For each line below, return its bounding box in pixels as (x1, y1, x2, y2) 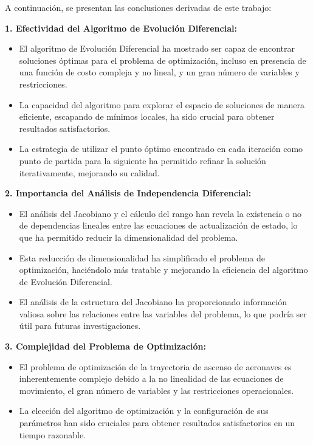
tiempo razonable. (19, 428, 86, 441)
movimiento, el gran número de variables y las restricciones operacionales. (19, 384, 294, 396)
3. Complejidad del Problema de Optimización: (5, 340, 206, 353)
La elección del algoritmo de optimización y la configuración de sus (19, 404, 269, 417)
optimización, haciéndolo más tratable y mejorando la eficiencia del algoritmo (19, 263, 308, 276)
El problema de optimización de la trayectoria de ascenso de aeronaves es (19, 360, 292, 373)
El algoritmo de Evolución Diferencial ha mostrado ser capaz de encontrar (19, 42, 295, 55)
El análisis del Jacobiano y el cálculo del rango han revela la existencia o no (19, 207, 302, 219)
